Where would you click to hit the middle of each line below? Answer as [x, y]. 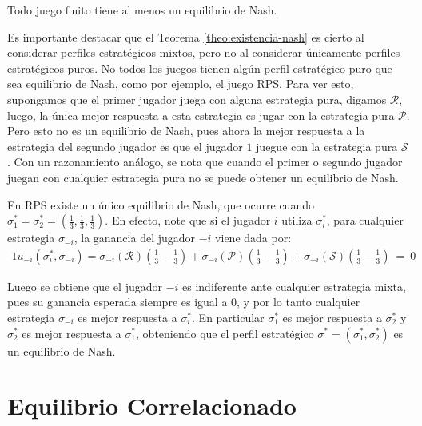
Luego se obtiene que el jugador [85, 286]
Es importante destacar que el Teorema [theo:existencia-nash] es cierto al [186, 36]
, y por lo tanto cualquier [299, 302]
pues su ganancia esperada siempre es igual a [117, 302]
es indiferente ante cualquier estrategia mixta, [294, 286]
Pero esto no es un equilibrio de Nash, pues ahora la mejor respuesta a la [186, 131]
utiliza [297, 220]
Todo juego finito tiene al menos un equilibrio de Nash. [142, 10]
